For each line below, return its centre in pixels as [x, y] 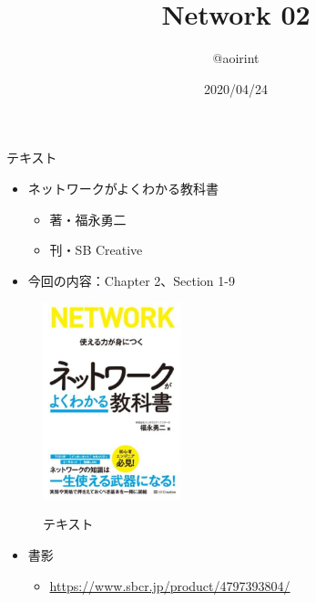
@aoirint [236, 58]
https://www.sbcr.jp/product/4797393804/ [170, 585]
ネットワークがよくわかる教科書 [123, 188]
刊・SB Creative [96, 250]
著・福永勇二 [88, 219]
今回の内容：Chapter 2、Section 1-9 [131, 280]
